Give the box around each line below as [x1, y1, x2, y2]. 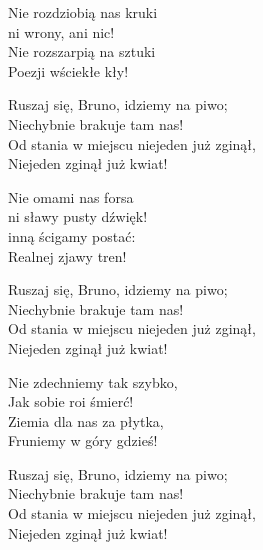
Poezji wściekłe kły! [8, 60, 129, 81]
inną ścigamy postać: [8, 225, 136, 246]
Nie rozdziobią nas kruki [8, 2, 158, 22]
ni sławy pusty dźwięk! [8, 206, 148, 227]
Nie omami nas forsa [8, 186, 134, 207]
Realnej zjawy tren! [8, 245, 127, 266]
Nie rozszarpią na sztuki [8, 41, 156, 62]
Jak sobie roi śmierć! [8, 391, 134, 412]
